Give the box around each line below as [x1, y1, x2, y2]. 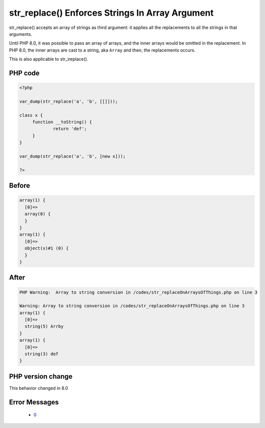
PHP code [9, 69, 40, 77]
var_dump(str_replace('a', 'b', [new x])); [19, 153, 126, 159]
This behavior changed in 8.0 [9, 385, 68, 391]
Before [9, 181, 30, 190]
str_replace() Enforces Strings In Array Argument [9, 7, 214, 18]
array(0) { [25, 211, 51, 217]
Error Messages [9, 398, 59, 406]
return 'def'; [53, 126, 87, 132]
